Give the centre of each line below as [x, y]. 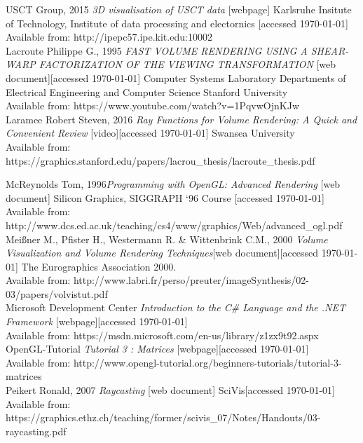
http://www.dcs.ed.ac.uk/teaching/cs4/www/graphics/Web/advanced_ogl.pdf [174, 225]
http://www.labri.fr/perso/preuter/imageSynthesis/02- [191, 280]
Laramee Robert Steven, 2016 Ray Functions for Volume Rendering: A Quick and [181, 119]
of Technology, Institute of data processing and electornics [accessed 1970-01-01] [177, 23]
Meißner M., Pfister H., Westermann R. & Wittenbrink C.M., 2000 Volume [167, 239]
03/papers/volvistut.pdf [57, 293]
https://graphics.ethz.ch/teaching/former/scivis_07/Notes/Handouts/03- [163, 417]
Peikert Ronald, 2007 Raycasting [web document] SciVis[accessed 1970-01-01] [170, 390]
